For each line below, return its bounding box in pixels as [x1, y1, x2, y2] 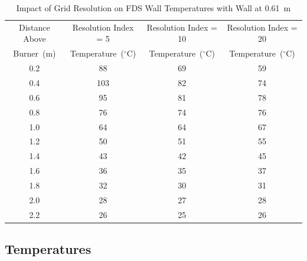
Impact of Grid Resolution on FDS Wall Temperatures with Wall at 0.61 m [16, 2, 291, 14]
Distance [19, 21, 50, 33]
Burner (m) [13, 47, 56, 60]
